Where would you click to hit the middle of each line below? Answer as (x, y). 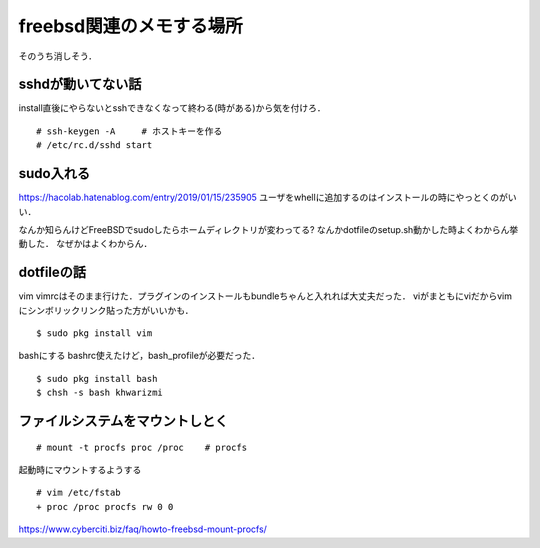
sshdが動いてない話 (80, 84)
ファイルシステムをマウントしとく (123, 420)
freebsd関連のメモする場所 (131, 26)
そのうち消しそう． (57, 56)
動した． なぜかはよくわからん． (85, 244)
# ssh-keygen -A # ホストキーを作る (129, 131)
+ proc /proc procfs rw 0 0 (105, 506)
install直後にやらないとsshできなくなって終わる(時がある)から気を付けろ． (172, 108)
